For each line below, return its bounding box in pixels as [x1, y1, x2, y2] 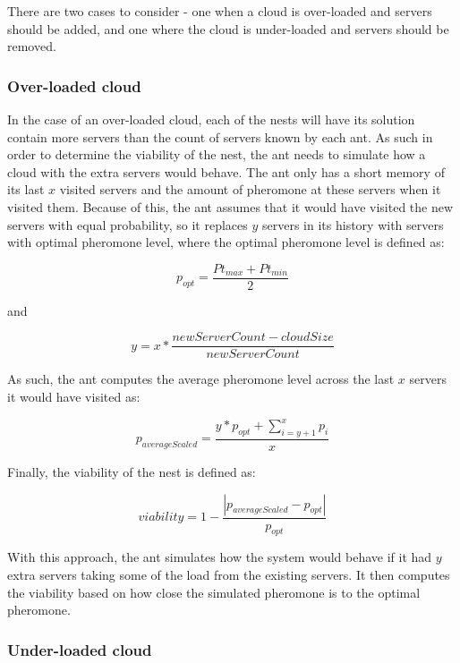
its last [7, 180, 45, 199]
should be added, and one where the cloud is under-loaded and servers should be [7, 19, 449, 38]
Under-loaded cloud [7, 638, 152, 660]
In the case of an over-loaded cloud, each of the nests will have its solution [7, 110, 415, 128]
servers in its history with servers [262, 215, 444, 234]
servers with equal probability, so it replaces [7, 215, 248, 234]
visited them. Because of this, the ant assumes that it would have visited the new [7, 197, 454, 216]
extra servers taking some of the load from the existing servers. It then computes [7, 565, 450, 583]
